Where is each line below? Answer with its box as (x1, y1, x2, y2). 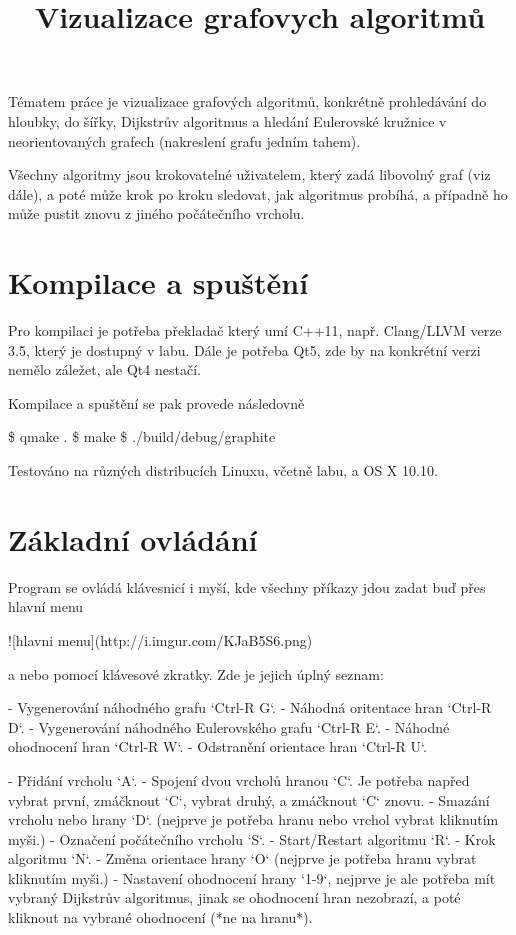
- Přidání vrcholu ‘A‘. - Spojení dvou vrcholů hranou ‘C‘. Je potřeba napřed (8, 769, 470, 790)
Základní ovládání (8, 518, 258, 559)
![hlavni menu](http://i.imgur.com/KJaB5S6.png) (8, 629, 313, 650)
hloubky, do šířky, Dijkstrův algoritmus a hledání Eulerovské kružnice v (8, 110, 447, 131)
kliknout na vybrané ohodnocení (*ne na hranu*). (8, 907, 313, 928)
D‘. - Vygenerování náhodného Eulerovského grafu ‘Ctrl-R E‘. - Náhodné (8, 716, 450, 737)
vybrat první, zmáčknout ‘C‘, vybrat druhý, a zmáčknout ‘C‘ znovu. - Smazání (8, 789, 490, 810)
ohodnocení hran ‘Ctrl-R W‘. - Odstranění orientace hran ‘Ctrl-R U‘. (8, 736, 427, 757)
